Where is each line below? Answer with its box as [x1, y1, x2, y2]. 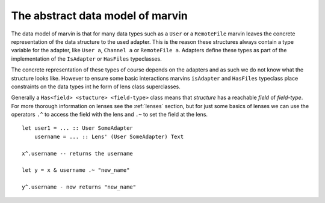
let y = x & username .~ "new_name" [22, 167, 130, 174]
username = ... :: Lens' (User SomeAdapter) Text [34, 133, 184, 140]
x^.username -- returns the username [22, 150, 134, 157]
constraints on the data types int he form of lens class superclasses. [11, 83, 181, 90]
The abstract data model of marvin [11, 9, 188, 22]
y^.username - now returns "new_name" [22, 184, 137, 190]
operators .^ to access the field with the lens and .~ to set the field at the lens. [11, 111, 208, 118]
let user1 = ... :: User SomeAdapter [22, 125, 134, 132]
